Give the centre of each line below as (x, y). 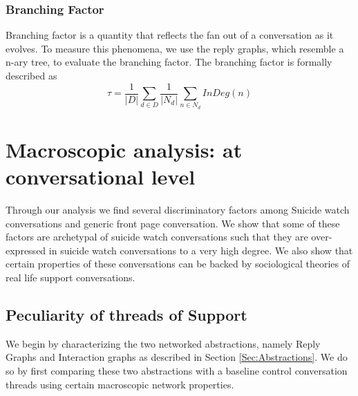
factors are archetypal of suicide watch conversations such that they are (157, 237)
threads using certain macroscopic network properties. (120, 384)
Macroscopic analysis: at (124, 149)
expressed (26, 250)
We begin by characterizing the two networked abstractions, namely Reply (163, 343)
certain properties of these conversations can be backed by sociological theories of (178, 264)
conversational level (101, 177)
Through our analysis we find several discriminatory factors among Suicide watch (178, 210)
